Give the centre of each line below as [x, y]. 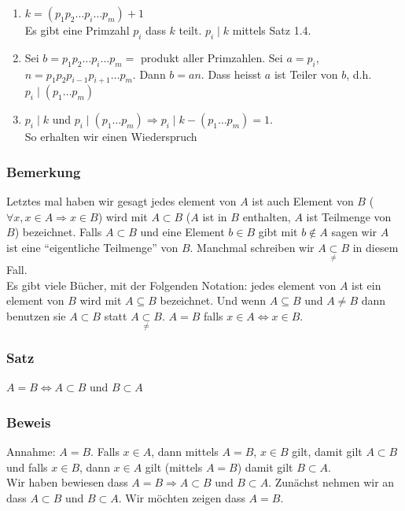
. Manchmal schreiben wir [252, 247]
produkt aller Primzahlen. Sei [212, 57]
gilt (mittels [174, 467]
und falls [27, 467]
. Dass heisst [231, 74]
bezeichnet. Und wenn [213, 300]
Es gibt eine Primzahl [77, 30]
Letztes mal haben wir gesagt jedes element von [121, 201]
